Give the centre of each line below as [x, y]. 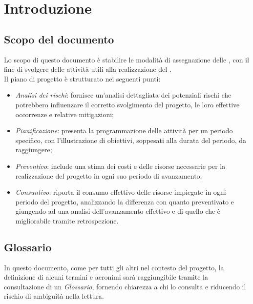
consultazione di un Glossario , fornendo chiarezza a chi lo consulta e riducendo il [125, 286]
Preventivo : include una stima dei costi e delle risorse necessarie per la [120, 166]
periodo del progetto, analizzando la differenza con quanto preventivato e [125, 201]
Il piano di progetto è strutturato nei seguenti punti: [82, 78]
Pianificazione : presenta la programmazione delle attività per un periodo [124, 131]
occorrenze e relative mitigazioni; [64, 114]
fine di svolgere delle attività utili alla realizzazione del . [88, 69]
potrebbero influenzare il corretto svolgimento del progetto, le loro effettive [127, 104]
